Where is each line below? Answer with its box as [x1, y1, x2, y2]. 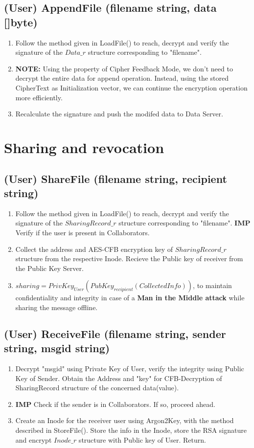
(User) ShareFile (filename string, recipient [4, 171, 227, 186]
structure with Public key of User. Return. [78, 434, 206, 445]
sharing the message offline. [15, 302, 98, 312]
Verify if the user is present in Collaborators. [15, 227, 150, 237]
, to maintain [193, 280, 232, 291]
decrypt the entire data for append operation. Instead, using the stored [15, 73, 229, 83]
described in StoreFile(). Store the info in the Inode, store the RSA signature [15, 425, 247, 435]
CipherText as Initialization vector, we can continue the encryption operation [15, 82, 248, 92]
